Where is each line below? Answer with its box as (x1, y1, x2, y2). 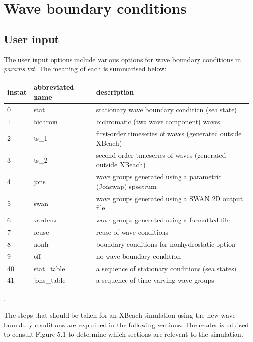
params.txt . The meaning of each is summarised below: (4, 64, 167, 74)
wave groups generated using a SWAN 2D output (96, 193, 243, 203)
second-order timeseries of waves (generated (96, 150, 226, 160)
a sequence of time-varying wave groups (96, 275, 214, 285)
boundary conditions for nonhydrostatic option (96, 239, 235, 249)
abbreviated (34, 82, 74, 92)
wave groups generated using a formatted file (96, 215, 230, 225)
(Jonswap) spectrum (96, 181, 157, 191)
